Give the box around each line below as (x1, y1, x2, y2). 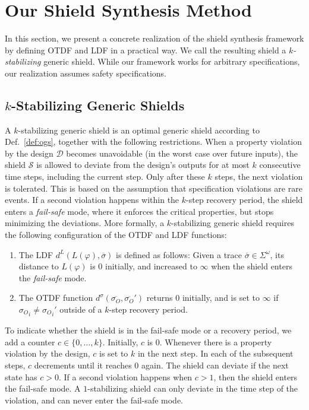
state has (5, 370, 37, 383)
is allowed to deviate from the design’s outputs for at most (36, 158, 250, 171)
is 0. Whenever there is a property (147, 335, 272, 348)
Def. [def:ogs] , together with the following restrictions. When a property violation (5, 135, 302, 148)
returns (146, 291, 173, 304)
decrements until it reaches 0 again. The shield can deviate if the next (34, 359, 289, 371)
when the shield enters (211, 260, 292, 272)
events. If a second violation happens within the (5, 193, 179, 206)
